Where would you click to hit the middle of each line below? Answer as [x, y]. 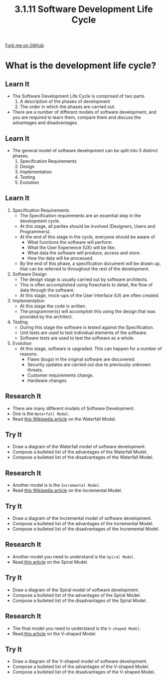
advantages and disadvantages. [45, 123]
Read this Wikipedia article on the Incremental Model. [67, 490]
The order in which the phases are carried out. [68, 107]
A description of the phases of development [65, 102]
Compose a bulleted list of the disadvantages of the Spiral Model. [80, 600]
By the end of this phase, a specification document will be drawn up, [90, 263]
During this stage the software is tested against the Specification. [87, 327]
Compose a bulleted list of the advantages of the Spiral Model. [77, 595]
